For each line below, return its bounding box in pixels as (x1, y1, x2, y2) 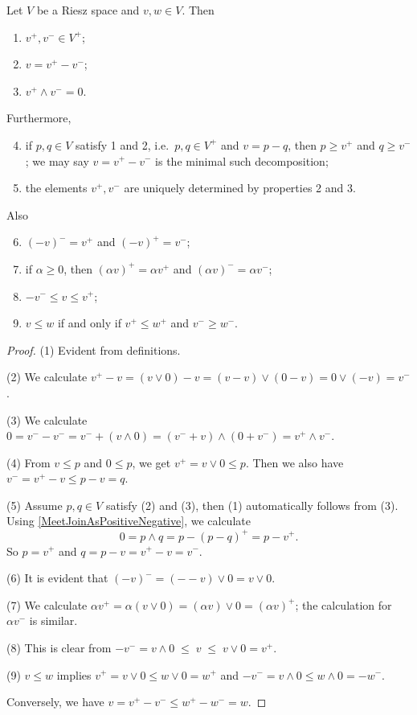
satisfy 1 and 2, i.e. (76, 136, 170, 153)
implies (56, 666, 92, 683)
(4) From (6, 454, 51, 471)
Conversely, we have (6, 693, 104, 710)
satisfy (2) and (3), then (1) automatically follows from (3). (105, 496, 399, 513)
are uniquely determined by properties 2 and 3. (124, 179, 356, 196)
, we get (132, 454, 171, 471)
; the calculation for (295, 596, 392, 613)
